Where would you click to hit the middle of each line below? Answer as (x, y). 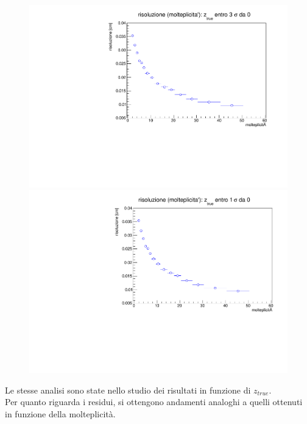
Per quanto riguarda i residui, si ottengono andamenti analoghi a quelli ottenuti (154, 402)
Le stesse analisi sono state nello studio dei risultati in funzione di (128, 390)
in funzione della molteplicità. (60, 413)
